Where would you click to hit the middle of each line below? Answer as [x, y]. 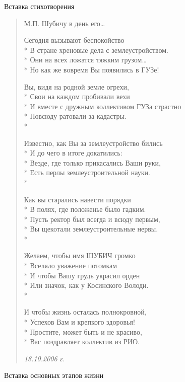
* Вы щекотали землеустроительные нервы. [91, 229]
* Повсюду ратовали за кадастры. [75, 116]
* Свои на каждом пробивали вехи [77, 96]
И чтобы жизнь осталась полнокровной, [85, 312]
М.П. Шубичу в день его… [65, 23]
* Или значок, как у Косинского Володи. [86, 285]
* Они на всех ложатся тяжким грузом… [85, 60]
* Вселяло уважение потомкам [71, 265]
